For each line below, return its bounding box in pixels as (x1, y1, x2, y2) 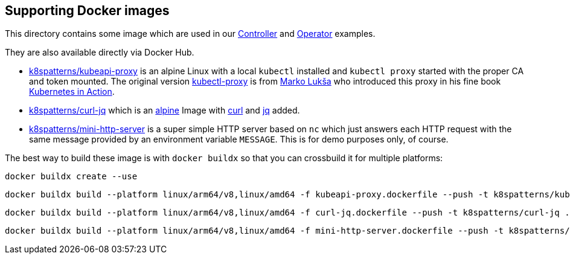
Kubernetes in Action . (29, 86, 115, 97)
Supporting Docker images (5, 3, 170, 18)
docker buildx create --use (5, 171, 138, 182)
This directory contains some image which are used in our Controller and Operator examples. (5, 28, 376, 39)
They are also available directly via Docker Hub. (5, 47, 194, 58)
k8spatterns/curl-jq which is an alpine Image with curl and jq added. (29, 105, 300, 116)
